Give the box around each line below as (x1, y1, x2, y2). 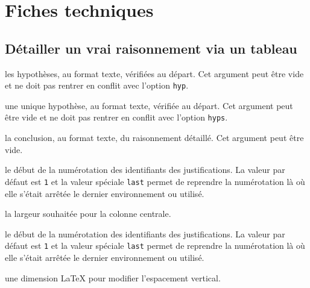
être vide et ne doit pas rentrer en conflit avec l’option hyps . (5, 111, 228, 124)
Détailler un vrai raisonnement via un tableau (5, 39, 297, 57)
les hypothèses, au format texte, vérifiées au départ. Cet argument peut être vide (5, 67, 304, 80)
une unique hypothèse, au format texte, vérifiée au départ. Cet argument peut (5, 99, 293, 111)
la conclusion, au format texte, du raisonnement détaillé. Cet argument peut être (5, 131, 304, 144)
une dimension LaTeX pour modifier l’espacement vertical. (5, 271, 221, 284)
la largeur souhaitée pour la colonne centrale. (5, 207, 171, 220)
